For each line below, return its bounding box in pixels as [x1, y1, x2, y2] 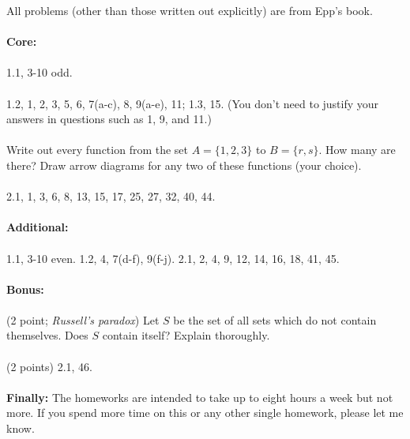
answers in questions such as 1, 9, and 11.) [6, 111, 212, 127]
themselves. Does [6, 327, 88, 343]
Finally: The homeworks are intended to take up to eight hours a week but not [6, 388, 393, 405]
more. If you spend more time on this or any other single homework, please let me [6, 404, 404, 421]
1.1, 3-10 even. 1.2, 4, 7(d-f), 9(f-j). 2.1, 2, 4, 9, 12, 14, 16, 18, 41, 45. [6, 250, 340, 266]
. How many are [318, 141, 396, 158]
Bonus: [6, 280, 44, 297]
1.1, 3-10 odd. [6, 64, 73, 81]
